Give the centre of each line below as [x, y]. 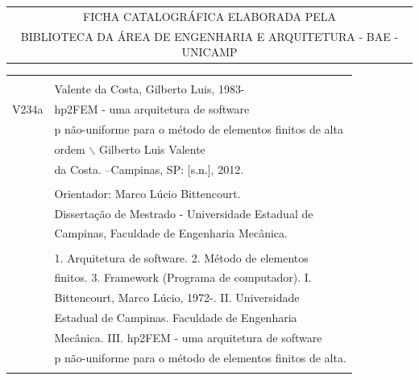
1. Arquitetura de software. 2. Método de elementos [181, 257]
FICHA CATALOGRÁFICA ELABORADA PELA [209, 16]
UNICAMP [209, 52]
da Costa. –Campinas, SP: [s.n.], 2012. [149, 169]
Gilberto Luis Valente [152, 149]
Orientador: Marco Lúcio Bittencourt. [147, 193]
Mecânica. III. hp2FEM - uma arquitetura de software [188, 337]
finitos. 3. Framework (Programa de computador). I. [183, 277]
